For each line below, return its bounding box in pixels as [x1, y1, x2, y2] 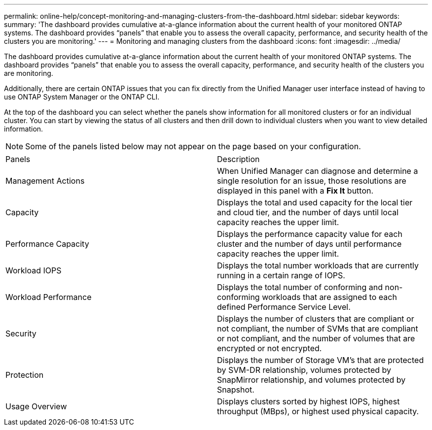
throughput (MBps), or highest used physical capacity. [217, 406, 419, 416]
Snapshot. [217, 385, 254, 395]
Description [217, 154, 260, 164]
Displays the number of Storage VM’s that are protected [217, 355, 424, 365]
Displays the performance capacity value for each [217, 229, 402, 239]
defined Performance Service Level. [217, 302, 351, 312]
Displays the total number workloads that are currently [217, 261, 419, 270]
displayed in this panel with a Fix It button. [217, 186, 374, 196]
